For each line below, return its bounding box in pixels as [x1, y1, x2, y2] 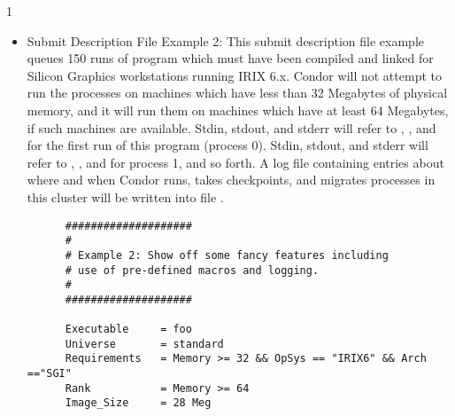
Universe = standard [65, 337, 224, 350]
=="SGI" [27, 367, 72, 381]
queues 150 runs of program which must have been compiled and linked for [27, 49, 434, 67]
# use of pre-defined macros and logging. [65, 263, 320, 277]
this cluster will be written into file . [27, 187, 224, 206]
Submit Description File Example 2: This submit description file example [27, 31, 425, 50]
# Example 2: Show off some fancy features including [65, 248, 389, 262]
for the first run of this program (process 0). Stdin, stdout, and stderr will [27, 136, 428, 154]
